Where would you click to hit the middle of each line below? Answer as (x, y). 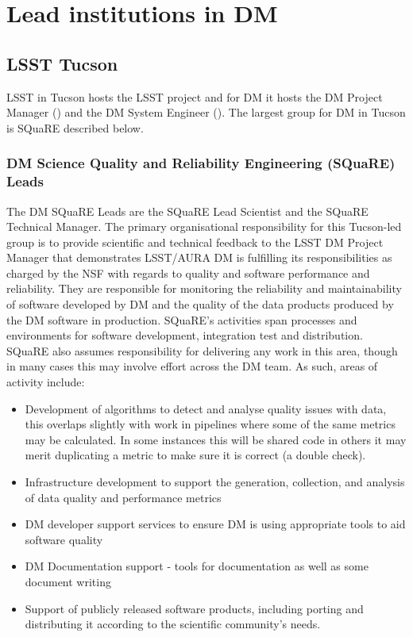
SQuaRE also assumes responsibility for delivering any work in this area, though (202, 350)
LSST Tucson (62, 63)
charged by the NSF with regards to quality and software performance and (188, 272)
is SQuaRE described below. (75, 127)
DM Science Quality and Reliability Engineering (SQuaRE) (201, 163)
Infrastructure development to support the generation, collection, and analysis (215, 482)
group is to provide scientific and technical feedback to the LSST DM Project (195, 242)
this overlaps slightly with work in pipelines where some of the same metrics (210, 424)
